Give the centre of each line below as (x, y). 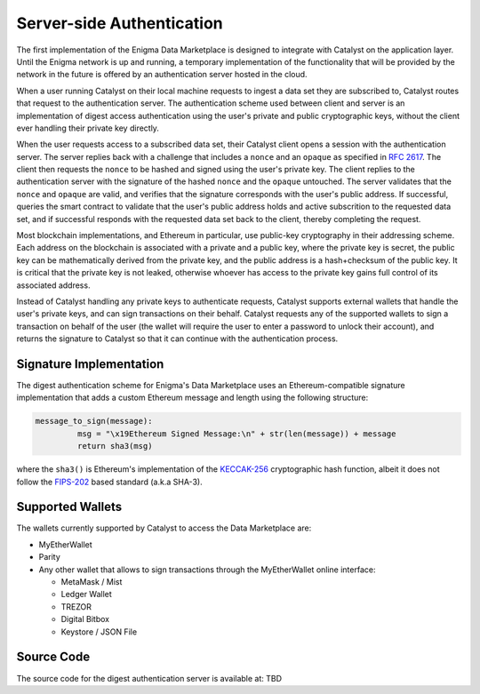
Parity (50, 557)
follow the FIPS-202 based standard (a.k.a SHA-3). (110, 482)
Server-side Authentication (120, 23)
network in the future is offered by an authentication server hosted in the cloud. (162, 75)
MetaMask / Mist (92, 582)
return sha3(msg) (115, 446)
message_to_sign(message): (94, 421)
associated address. (53, 285)
